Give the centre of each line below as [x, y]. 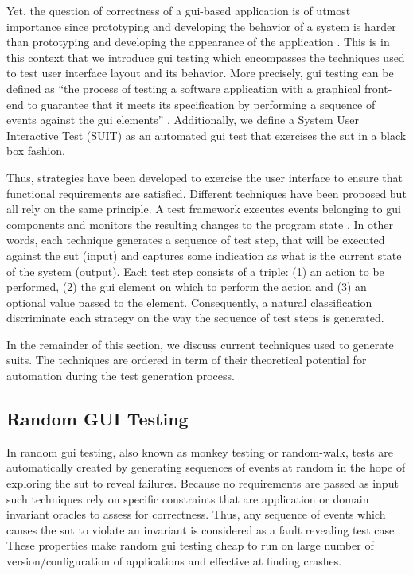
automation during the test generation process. [121, 376]
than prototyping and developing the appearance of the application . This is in [198, 42]
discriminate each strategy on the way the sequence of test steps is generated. [195, 318]
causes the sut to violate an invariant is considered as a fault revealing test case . [204, 529]
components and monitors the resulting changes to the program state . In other [200, 224]
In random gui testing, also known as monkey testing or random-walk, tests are [200, 451]
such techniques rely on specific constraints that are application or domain [188, 498]
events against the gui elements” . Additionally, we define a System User [183, 120]
